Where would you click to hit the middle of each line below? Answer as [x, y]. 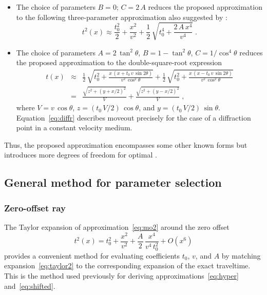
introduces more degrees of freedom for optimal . [81, 155]
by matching [241, 255]
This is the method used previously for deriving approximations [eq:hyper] [121, 276]
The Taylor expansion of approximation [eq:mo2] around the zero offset [117, 227]
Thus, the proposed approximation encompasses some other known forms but [126, 144]
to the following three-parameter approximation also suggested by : [122, 17]
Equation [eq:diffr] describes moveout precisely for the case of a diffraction [133, 117]
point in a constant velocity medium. [74, 127]
